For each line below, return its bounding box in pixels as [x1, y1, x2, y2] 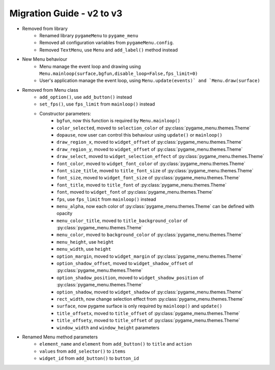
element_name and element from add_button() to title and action [39, 341, 192, 347]
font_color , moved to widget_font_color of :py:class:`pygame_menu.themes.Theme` [57, 161, 245, 167]
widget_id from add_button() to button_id [39, 355, 140, 361]
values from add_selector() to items [39, 348, 126, 354]
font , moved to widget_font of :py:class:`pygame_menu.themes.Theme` [57, 189, 213, 195]
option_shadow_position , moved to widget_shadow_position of [57, 274, 204, 280]
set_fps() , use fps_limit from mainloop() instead [39, 101, 155, 107]
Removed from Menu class [22, 87, 78, 93]
